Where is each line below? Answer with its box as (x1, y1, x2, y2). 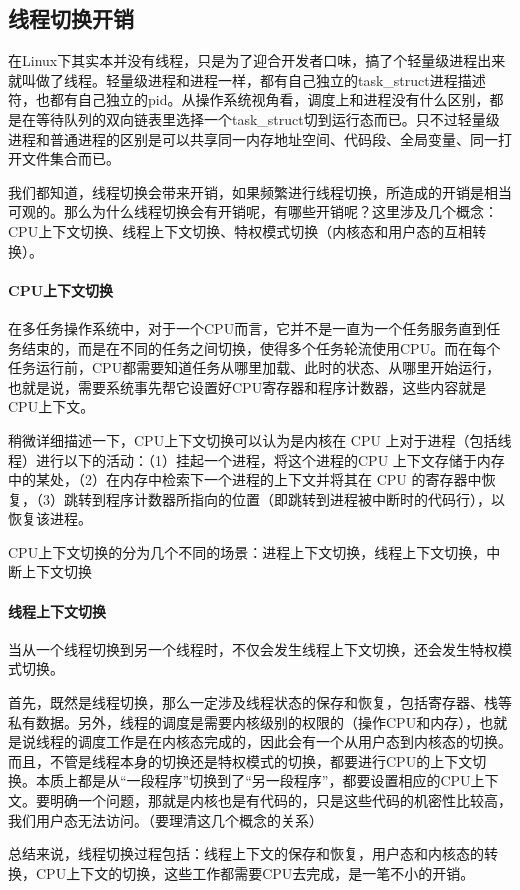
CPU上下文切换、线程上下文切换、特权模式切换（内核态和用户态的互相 (8, 220, 473, 241)
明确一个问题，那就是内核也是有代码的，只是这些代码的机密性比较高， (49, 790, 512, 811)
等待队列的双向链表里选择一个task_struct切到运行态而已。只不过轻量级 (35, 108, 500, 129)
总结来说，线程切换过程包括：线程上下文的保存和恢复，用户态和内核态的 (8, 843, 484, 864)
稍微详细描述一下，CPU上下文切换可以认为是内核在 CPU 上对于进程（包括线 (8, 429, 512, 450)
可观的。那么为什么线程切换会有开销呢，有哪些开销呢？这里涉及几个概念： (8, 201, 498, 222)
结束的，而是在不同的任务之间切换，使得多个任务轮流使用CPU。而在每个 (21, 337, 501, 358)
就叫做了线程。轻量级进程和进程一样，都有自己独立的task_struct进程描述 (8, 69, 486, 90)
